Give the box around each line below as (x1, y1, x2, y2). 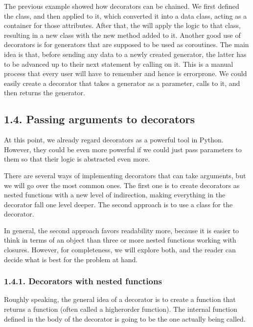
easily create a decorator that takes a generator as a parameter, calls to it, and (4, 78, 240, 88)
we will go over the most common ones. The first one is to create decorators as (4, 180, 240, 190)
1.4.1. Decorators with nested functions (4, 275, 162, 287)
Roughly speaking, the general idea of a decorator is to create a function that (4, 294, 236, 304)
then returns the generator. (4, 87, 85, 98)
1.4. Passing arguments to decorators (4, 111, 195, 127)
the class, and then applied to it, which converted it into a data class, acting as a (4, 10, 247, 21)
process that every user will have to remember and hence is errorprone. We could (4, 68, 247, 79)
